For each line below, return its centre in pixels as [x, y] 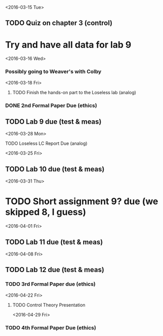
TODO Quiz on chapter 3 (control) [59, 23]
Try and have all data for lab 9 [68, 45]
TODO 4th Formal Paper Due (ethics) [51, 327]
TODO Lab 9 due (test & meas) [53, 121]
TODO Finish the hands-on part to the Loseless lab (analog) [74, 92]
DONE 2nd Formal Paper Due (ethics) [51, 105]
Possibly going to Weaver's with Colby [53, 71]
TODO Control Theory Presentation [49, 305]
